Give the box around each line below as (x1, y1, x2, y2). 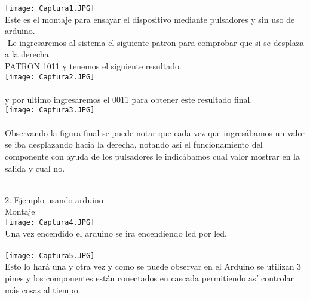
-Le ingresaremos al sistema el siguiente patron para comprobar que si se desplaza (5, 36, 305, 48)
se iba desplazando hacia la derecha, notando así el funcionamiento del (5, 138, 263, 151)
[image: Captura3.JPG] (5, 106, 95, 115)
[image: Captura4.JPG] (5, 218, 95, 226)
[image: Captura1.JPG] (5, 4, 95, 13)
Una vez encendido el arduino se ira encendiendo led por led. (5, 226, 227, 239)
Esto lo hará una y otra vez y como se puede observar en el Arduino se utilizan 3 (5, 260, 302, 273)
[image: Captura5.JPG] (5, 251, 95, 260)
